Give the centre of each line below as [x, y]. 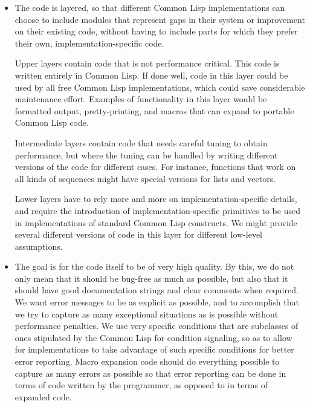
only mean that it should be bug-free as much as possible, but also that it [151, 278]
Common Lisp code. [52, 122]
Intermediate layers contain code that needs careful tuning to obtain [141, 142]
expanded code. [43, 396]
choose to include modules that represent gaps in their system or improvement [160, 19]
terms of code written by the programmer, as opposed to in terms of [141, 385]
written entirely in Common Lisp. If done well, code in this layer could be [151, 75]
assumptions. [39, 246]
